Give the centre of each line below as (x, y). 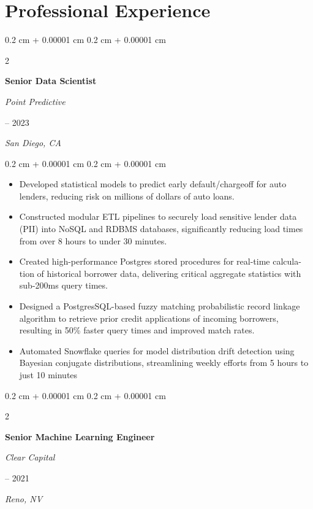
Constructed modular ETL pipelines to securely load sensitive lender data (158, 216)
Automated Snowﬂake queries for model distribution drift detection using (157, 350)
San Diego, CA (33, 143)
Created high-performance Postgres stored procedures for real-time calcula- (160, 261)
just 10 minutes (48, 375)
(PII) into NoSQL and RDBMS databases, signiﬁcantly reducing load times (161, 229)
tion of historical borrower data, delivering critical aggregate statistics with (160, 273)
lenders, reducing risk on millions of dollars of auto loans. (127, 196)
